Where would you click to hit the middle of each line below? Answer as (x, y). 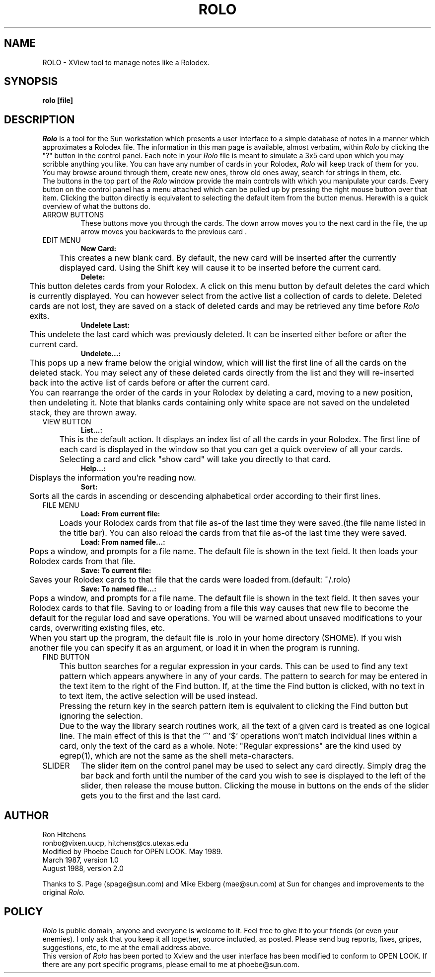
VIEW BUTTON (67, 422)
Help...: (93, 469)
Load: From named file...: (123, 542)
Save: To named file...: (118, 589)
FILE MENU (61, 505)
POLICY (24, 911)
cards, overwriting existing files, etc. (97, 628)
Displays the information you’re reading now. (113, 478)
